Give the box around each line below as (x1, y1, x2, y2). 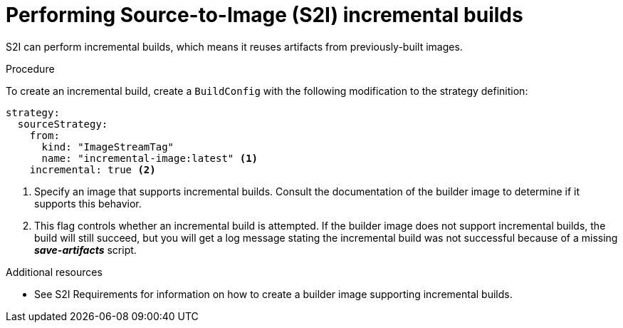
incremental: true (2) (29, 163, 156, 175)
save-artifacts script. (34, 243, 137, 256)
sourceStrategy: (17, 118, 108, 130)
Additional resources (6, 265, 103, 278)
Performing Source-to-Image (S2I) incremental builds (6, 3, 523, 27)
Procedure (6, 62, 55, 75)
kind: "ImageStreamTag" (41, 140, 174, 153)
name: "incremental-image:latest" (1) (41, 152, 258, 164)
